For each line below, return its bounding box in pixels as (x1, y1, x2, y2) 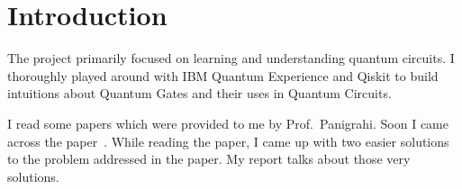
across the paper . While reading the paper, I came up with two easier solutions (7, 131, 449, 150)
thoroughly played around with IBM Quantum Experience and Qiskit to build (7, 66, 439, 85)
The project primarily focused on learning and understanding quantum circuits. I (7, 49, 455, 67)
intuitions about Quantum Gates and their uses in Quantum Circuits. (7, 84, 392, 103)
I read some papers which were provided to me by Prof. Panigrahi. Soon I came (7, 113, 448, 132)
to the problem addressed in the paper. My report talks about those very (7, 149, 411, 168)
